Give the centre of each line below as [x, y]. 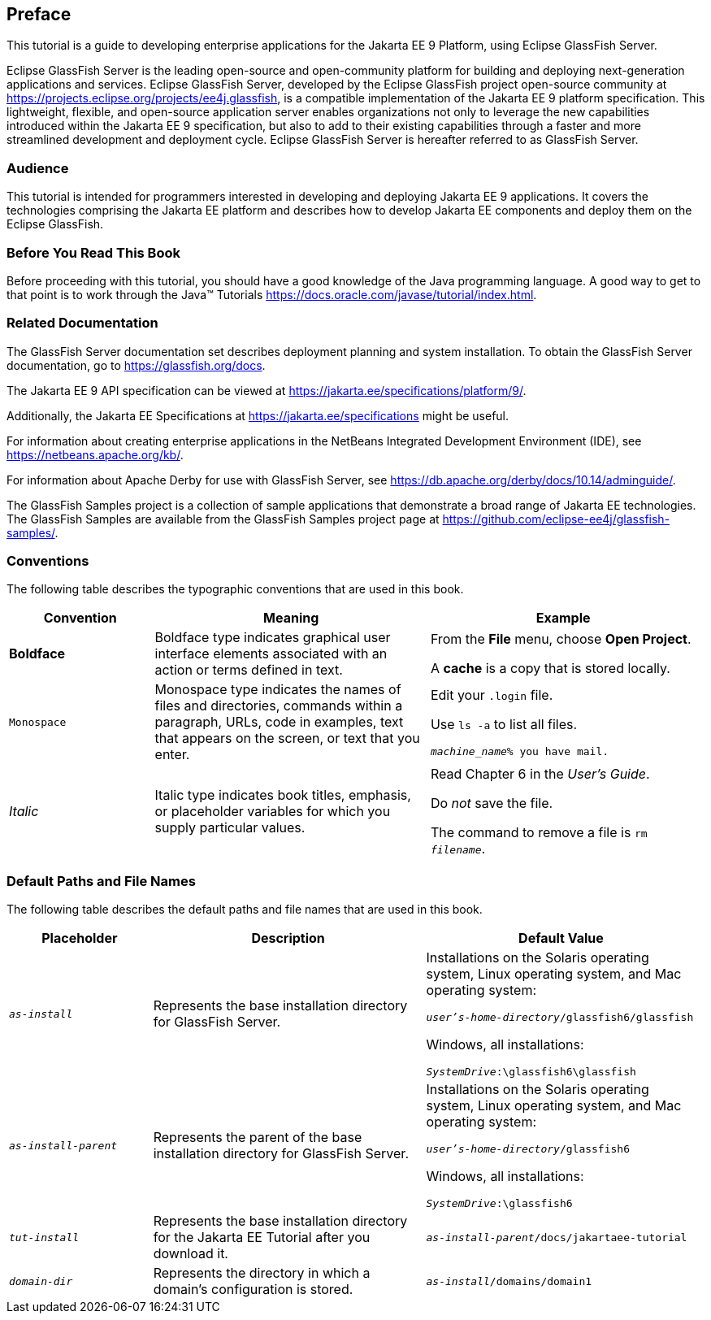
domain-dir [41, 1281]
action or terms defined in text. [249, 670]
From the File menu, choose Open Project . [561, 639]
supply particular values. [230, 828]
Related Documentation [82, 323]
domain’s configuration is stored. [253, 1290]
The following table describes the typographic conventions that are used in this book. [235, 589]
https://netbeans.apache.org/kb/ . [95, 454]
